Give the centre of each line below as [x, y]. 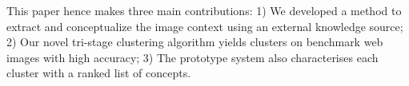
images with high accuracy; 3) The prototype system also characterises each [192, 57]
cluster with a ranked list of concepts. [99, 73]
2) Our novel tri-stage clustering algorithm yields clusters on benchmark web [195, 42]
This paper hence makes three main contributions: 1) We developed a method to [204, 10]
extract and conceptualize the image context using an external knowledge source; [205, 26]
